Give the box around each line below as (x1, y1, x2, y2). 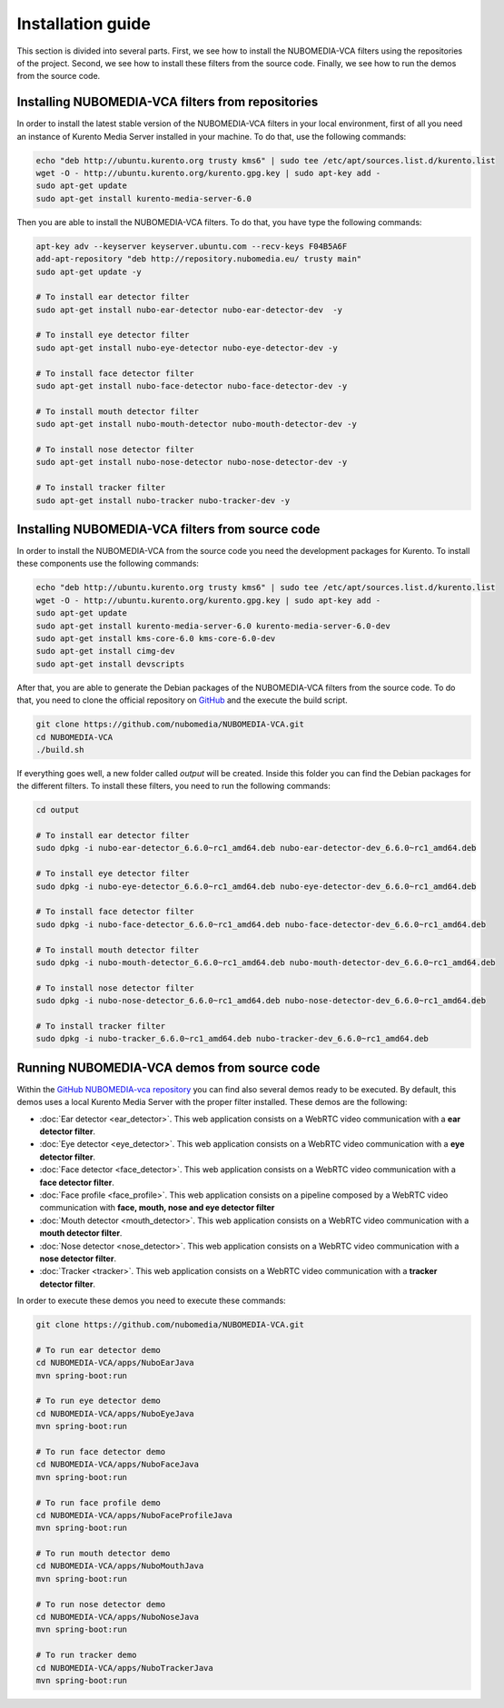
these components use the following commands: (16, 558, 200, 569)
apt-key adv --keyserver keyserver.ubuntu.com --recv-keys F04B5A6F (35, 241, 348, 252)
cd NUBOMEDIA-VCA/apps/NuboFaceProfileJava (35, 1510, 233, 1520)
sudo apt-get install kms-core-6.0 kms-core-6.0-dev (35, 634, 276, 644)
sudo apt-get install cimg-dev (35, 646, 176, 657)
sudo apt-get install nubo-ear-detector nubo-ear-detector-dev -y (35, 304, 343, 315)
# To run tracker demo (35, 1650, 137, 1661)
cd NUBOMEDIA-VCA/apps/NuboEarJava (35, 1358, 194, 1368)
